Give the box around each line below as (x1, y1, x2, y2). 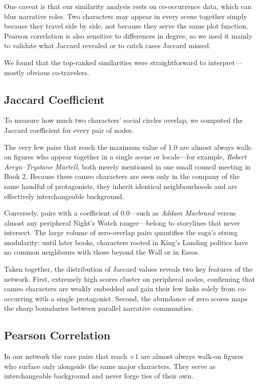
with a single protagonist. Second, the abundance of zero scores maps (35, 293, 247, 303)
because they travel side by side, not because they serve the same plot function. (4, 21, 248, 31)
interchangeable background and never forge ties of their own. (4, 370, 193, 381)
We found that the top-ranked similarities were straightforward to (4, 57, 206, 67)
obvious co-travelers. (27, 67, 89, 77)
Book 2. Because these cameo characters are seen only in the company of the (4, 171, 240, 181)
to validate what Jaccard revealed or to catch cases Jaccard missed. (4, 40, 211, 51)
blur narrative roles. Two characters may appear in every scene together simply (4, 11, 247, 21)
